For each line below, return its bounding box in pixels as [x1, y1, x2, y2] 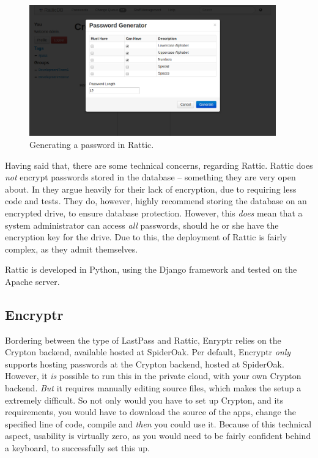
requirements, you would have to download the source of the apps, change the [5, 405, 296, 418]
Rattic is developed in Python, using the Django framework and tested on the [5, 263, 297, 276]
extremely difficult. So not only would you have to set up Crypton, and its [5, 393, 284, 406]
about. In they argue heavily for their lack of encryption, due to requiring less [5, 182, 297, 195]
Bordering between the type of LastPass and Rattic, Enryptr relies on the [5, 333, 281, 346]
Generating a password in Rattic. [29, 138, 154, 150]
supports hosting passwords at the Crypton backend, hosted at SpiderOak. [5, 357, 284, 370]
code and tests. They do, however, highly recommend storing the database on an [5, 194, 307, 207]
